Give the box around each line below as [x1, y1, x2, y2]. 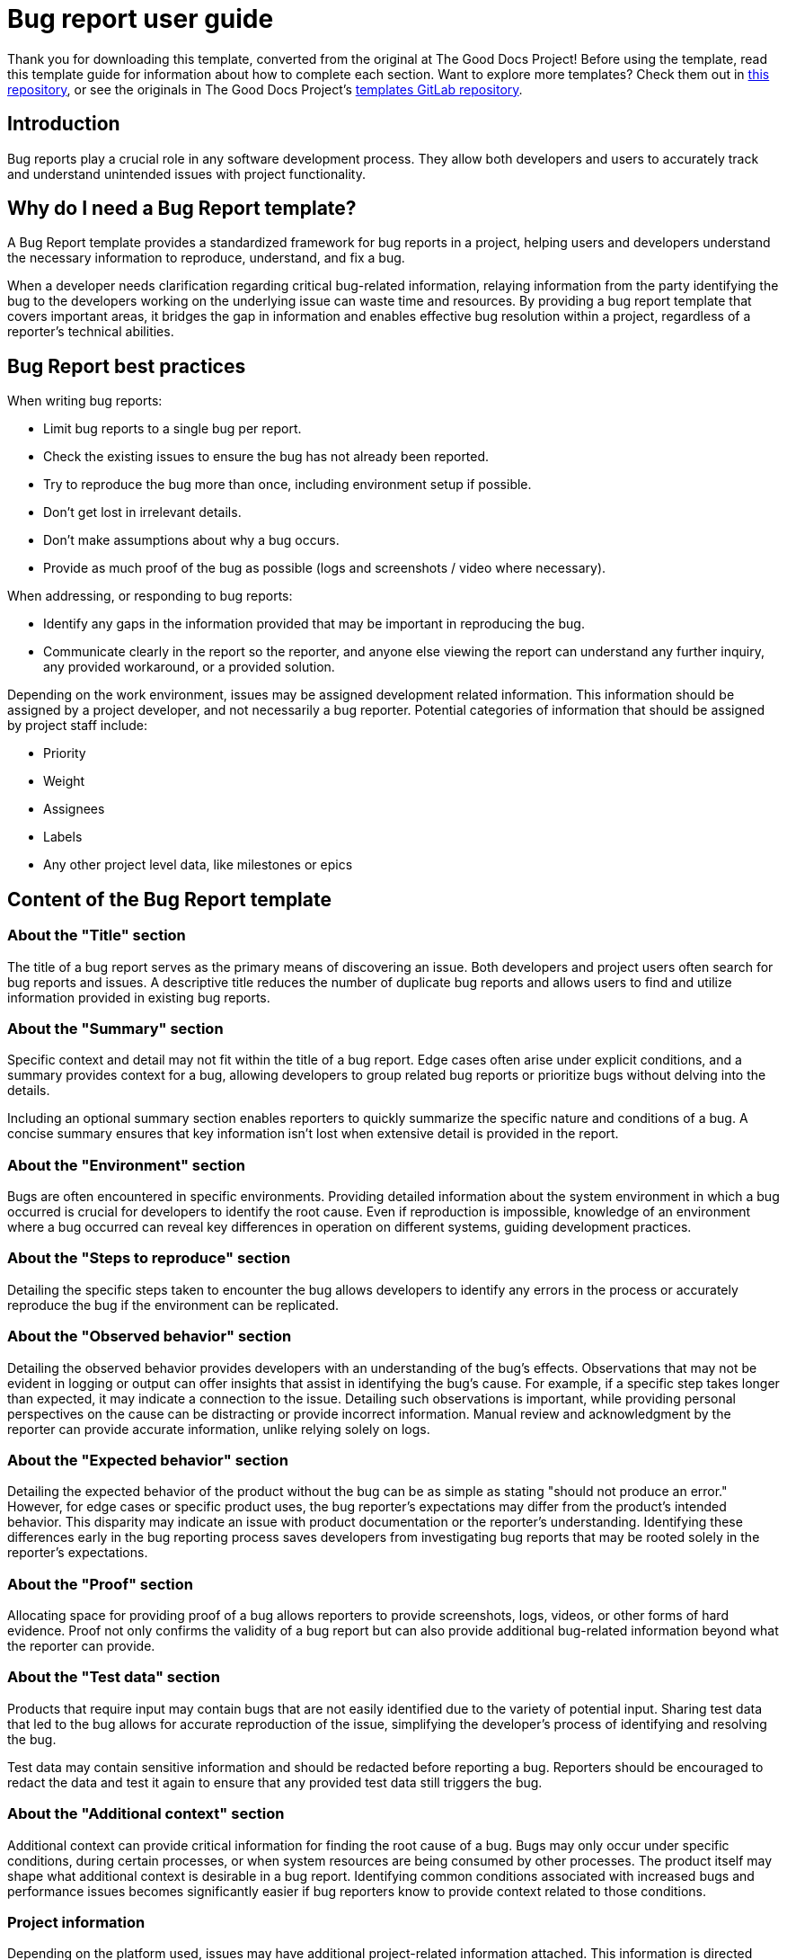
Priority [43, 745, 86, 762]
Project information [7, 1912, 146, 1931]
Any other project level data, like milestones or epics [43, 857, 353, 873]
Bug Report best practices [7, 354, 246, 378]
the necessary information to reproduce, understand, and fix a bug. [7, 250, 405, 266]
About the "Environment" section [7, 1155, 245, 1174]
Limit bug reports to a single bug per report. [43, 421, 302, 437]
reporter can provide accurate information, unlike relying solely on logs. [7, 1421, 430, 1437]
